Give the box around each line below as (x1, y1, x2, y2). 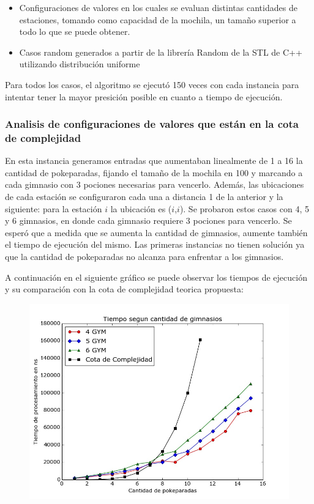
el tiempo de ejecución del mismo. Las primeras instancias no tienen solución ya (5, 238, 305, 251)
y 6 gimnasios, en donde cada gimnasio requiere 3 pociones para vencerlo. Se (5, 214, 292, 227)
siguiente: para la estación (5, 202, 102, 215)
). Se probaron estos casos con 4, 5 (179, 202, 310, 215)
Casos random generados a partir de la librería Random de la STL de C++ (19, 45, 302, 58)
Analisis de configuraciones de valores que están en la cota (5, 116, 299, 132)
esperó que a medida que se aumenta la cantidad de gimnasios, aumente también (5, 226, 308, 239)
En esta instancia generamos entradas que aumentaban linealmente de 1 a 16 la (5, 154, 303, 167)
